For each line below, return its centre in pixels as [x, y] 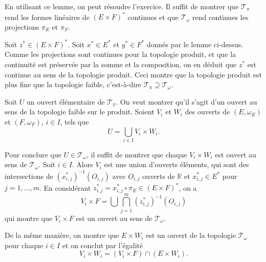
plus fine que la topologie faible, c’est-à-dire [73, 84]
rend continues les [220, 17]
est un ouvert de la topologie [191, 235]
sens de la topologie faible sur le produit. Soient [79, 112]
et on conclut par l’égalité [103, 245]
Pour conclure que [33, 154]
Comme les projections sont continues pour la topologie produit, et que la [120, 54]
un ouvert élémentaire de [66, 101]
